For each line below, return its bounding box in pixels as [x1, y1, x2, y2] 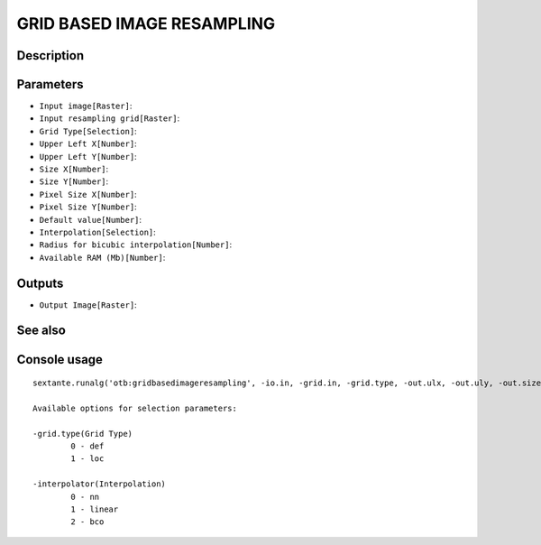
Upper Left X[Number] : [39, 138, 137, 149]
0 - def [70, 441, 105, 451]
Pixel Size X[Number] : [39, 189, 137, 199]
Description [16, 48, 85, 63]
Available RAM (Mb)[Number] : [39, 252, 166, 263]
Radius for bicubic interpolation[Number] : [39, 239, 233, 250]
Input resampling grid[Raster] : [39, 113, 180, 124]
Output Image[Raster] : [39, 299, 137, 310]
